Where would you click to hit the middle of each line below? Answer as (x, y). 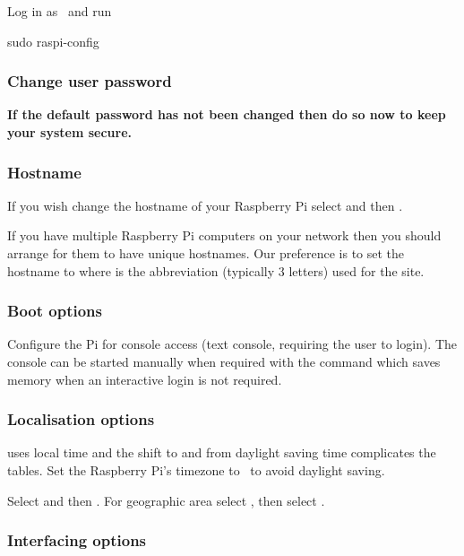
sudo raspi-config (53, 41)
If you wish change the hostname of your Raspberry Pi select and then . (205, 205)
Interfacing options (77, 540)
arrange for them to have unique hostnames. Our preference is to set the (206, 253)
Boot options (55, 311)
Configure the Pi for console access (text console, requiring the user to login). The (232, 344)
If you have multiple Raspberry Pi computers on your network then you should (224, 235)
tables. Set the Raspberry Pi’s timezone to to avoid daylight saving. (196, 470)
